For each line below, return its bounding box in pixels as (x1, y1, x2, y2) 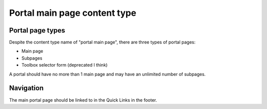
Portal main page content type (9, 7, 136, 18)
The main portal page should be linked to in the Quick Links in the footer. (9, 97, 157, 103)
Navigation (9, 84, 44, 92)
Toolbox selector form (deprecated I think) (21, 62, 108, 68)
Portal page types (9, 26, 65, 35)
